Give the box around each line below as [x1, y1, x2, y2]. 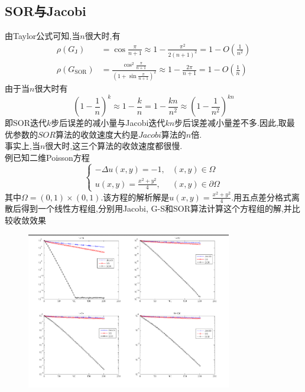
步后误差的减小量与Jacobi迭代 [51, 116, 166, 128]
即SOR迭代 [5, 116, 47, 128]
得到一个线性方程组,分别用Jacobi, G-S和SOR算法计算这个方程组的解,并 [21, 202, 292, 215]
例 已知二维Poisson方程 [5, 151, 90, 163]
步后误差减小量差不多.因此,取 [174, 116, 287, 128]
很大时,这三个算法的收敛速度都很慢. [45, 140, 183, 152]
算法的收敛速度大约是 [55, 128, 138, 140]
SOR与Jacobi [5, 2, 86, 20]
